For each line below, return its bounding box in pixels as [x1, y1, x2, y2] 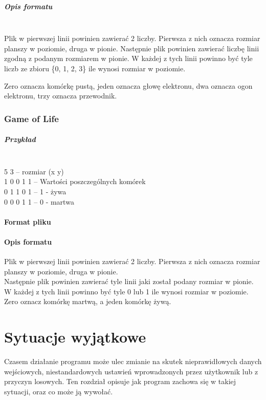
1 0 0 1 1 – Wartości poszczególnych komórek [4, 176, 146, 187]
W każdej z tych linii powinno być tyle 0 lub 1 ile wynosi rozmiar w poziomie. [4, 286, 249, 296]
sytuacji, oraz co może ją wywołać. [4, 386, 113, 396]
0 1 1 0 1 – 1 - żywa [4, 186, 66, 196]
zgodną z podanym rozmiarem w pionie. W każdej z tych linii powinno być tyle [4, 53, 253, 64]
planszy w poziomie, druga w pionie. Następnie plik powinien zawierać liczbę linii [4, 43, 259, 53]
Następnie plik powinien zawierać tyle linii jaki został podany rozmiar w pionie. [4, 276, 254, 287]
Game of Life [4, 112, 59, 125]
